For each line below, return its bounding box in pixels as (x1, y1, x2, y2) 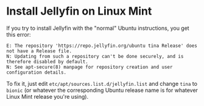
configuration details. (6, 69, 67, 76)
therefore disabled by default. (6, 58, 88, 65)
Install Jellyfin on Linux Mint (6, 4, 152, 18)
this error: (6, 30, 31, 38)
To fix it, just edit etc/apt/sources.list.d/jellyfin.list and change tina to (6, 80, 198, 87)
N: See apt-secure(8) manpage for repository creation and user (6, 64, 173, 70)
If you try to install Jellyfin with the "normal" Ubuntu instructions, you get (6, 24, 190, 32)
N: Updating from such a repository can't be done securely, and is (6, 53, 184, 59)
